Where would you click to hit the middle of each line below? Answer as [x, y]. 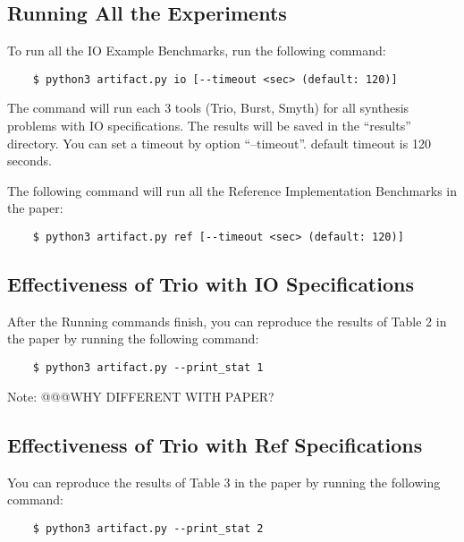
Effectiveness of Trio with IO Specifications [211, 284]
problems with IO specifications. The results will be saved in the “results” [209, 126]
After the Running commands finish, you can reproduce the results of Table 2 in [227, 321]
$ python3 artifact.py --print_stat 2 [148, 528]
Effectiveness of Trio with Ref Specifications [215, 444]
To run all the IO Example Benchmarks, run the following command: [197, 51]
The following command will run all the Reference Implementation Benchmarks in [232, 190]
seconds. [30, 161]
